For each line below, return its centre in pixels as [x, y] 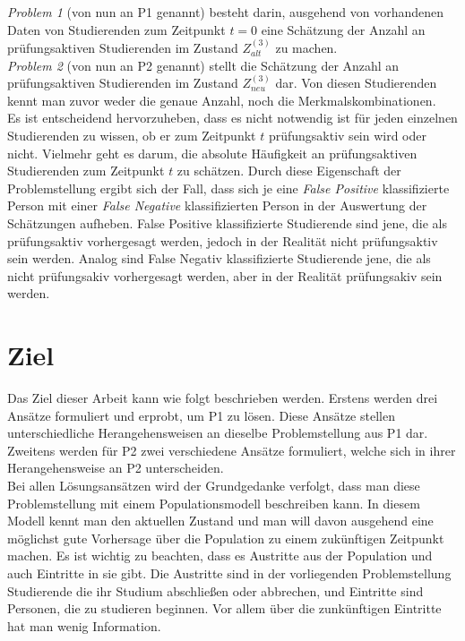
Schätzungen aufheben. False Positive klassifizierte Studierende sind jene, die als [227, 222]
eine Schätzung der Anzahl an [343, 29]
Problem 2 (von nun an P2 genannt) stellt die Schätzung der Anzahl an [203, 65]
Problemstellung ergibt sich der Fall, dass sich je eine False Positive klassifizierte [228, 188]
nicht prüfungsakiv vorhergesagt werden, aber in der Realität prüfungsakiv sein [225, 275]
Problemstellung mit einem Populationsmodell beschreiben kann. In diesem [214, 503]
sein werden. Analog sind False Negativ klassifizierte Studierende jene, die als [219, 258]
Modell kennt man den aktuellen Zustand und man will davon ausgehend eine [220, 521]
